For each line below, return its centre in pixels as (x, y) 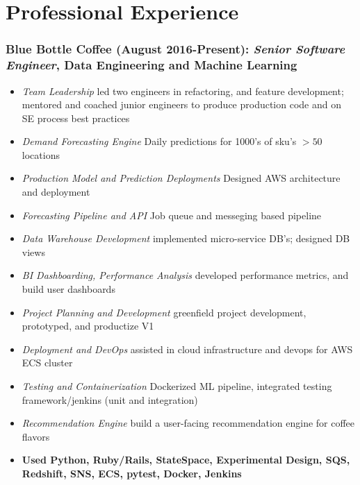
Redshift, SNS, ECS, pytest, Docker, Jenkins (132, 473)
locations (41, 154)
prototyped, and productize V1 (88, 326)
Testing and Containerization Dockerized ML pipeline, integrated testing (177, 386)
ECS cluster (47, 363)
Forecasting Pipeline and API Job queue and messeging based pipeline (172, 215)
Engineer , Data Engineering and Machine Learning (152, 65)
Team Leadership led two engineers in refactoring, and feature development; (183, 91)
